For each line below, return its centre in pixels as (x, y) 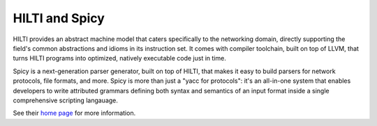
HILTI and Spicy (59, 18)
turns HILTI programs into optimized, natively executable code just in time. (119, 58)
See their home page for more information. (74, 113)
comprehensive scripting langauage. (66, 100)
